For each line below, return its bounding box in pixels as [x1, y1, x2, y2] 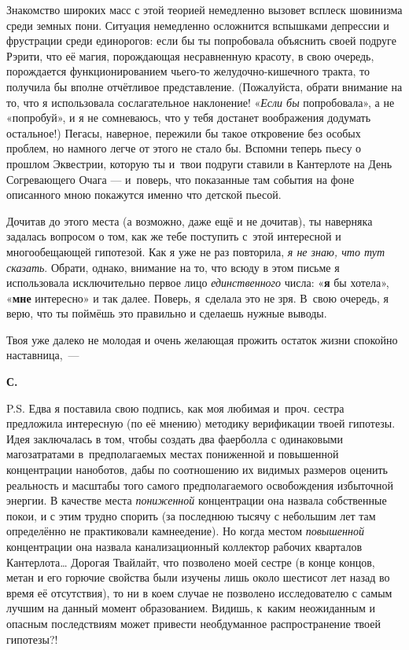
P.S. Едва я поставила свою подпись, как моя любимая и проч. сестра [6, 399, 345, 416]
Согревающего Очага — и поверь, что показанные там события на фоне [6, 171, 355, 187]
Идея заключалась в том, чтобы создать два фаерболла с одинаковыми [6, 430, 343, 446]
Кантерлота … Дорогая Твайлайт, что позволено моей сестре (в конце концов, [6, 553, 375, 570]
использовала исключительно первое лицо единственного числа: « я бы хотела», [6, 274, 389, 291]
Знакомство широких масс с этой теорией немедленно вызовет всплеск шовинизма [6, 2, 403, 17]
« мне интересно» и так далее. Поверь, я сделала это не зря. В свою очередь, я [6, 289, 389, 306]
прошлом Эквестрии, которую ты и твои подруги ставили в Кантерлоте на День [6, 155, 392, 171]
